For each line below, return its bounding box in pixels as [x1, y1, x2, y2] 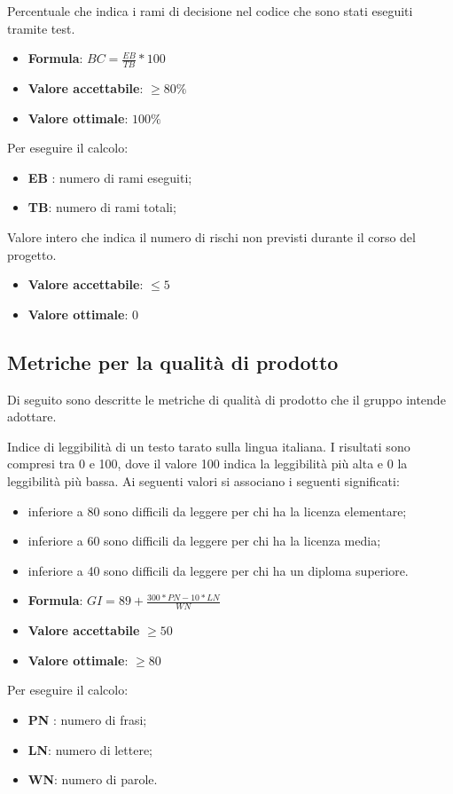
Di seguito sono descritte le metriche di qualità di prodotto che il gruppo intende [7, 389, 446, 408]
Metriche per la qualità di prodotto [7, 348, 339, 375]
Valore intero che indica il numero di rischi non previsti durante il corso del [7, 227, 416, 246]
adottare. [7, 407, 57, 426]
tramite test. [7, 19, 75, 37]
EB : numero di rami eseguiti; [27, 168, 192, 186]
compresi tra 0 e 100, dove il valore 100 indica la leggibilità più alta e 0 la [7, 454, 408, 473]
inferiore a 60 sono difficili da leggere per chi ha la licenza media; [27, 531, 381, 550]
